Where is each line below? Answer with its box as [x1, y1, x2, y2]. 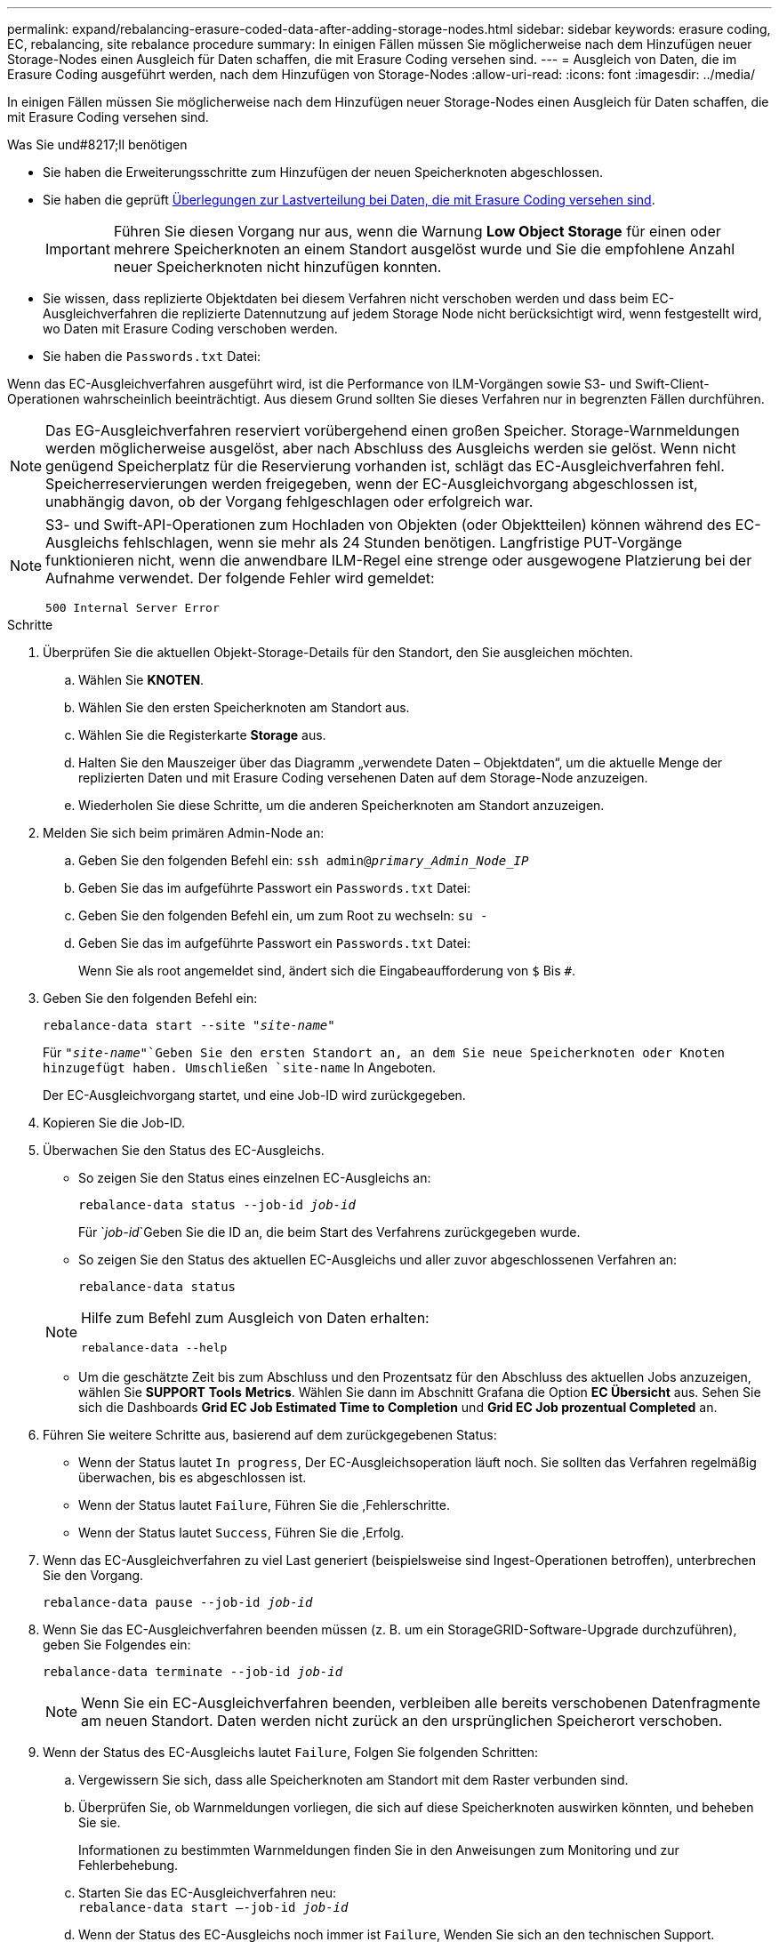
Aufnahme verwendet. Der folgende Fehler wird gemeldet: [45, 569, 435, 587]
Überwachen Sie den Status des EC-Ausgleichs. [43, 1143, 325, 1158]
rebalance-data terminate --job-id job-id [43, 1665, 343, 1679]
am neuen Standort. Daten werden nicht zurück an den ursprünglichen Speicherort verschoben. [81, 1712, 723, 1729]
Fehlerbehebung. [78, 1858, 179, 1873]
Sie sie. [78, 1815, 121, 1830]
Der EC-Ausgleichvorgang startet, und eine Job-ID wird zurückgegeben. [43, 1087, 466, 1103]
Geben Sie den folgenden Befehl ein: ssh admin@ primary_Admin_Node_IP [78, 853, 529, 868]
